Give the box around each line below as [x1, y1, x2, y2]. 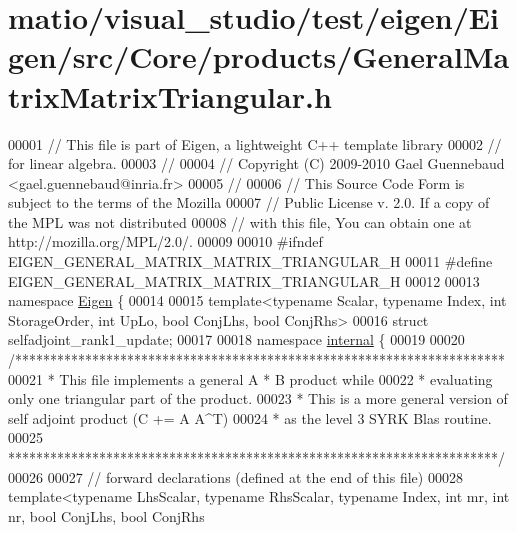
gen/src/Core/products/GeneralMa [8, 36, 510, 77]
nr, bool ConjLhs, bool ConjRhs [8, 505, 205, 526]
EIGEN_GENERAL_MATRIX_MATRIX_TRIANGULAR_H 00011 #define [8, 251, 493, 272]
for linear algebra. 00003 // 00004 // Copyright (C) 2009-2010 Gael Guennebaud [8, 153, 505, 174]
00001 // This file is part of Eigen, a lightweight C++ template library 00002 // [8, 133, 502, 154]
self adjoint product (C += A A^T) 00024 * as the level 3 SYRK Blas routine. [8, 407, 492, 428]
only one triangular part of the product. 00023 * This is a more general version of [8, 388, 508, 409]
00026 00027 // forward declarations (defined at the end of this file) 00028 [8, 466, 463, 487]
